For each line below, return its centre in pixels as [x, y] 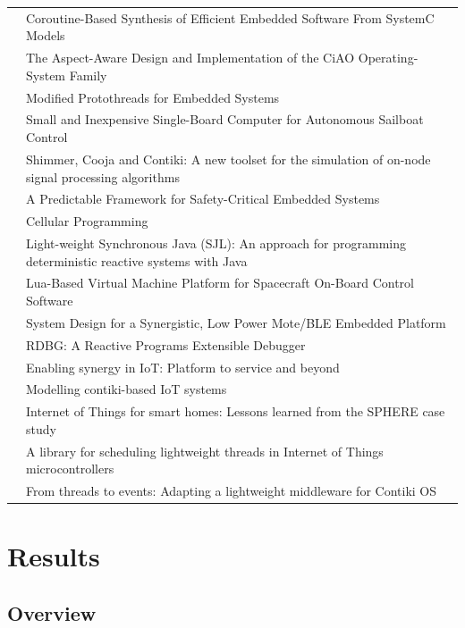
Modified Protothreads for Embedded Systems [153, 97]
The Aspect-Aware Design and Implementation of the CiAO [190, 58]
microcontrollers [70, 469]
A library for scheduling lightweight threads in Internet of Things [205, 451]
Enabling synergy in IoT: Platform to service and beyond [183, 367]
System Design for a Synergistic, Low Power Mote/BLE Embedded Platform [236, 322]
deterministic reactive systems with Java [137, 260]
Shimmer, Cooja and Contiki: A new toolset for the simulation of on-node [228, 159]
